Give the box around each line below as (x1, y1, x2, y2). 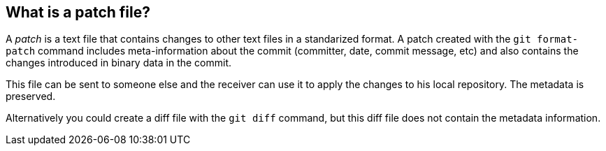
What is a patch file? (6, 3, 151, 21)
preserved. (6, 90, 56, 103)
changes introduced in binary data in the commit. (6, 57, 232, 69)
